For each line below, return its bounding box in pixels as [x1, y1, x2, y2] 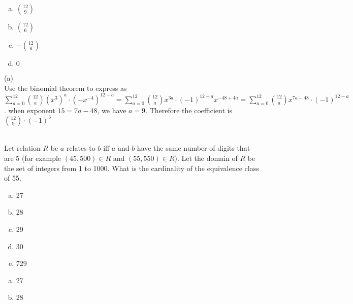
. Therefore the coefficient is [145, 105, 232, 115]
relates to [66, 143, 95, 153]
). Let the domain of [174, 152, 238, 163]
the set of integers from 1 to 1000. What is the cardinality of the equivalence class [4, 162, 259, 173]
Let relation [4, 143, 41, 153]
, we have [97, 105, 126, 115]
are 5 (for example [4, 152, 61, 163]
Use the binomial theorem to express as [4, 82, 127, 93]
